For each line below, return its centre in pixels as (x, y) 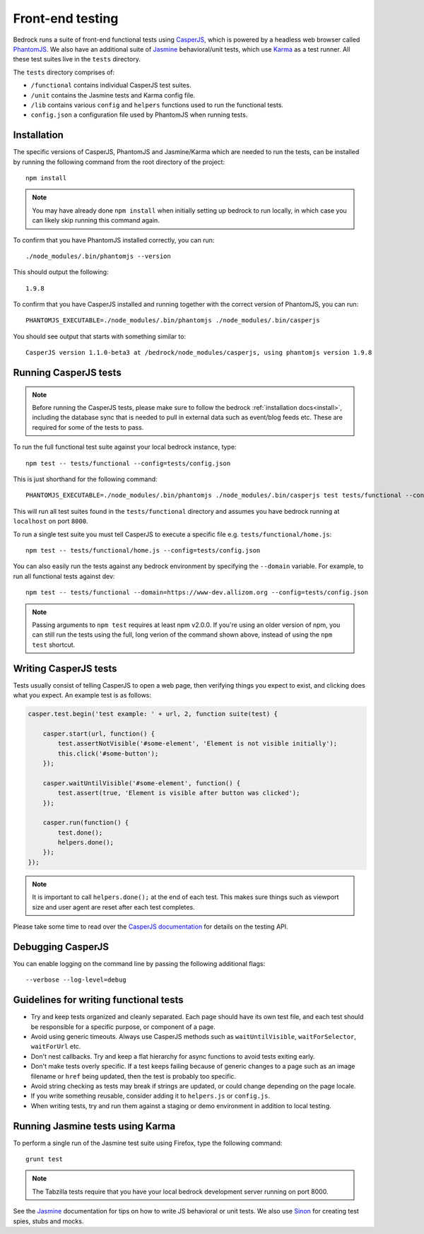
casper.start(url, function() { (99, 734)
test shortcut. (54, 645)
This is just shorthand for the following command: (86, 479)
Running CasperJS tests (67, 373)
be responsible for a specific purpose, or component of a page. (123, 1027)
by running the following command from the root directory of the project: (119, 162)
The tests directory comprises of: (64, 72)
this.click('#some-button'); (108, 753)
